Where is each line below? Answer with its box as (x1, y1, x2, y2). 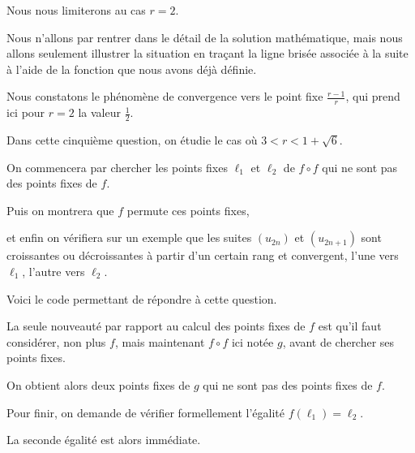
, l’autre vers (22, 263, 85, 279)
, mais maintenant (114, 333, 205, 350)
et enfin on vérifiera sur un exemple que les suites (6, 229, 252, 246)
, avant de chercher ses (282, 333, 395, 350)
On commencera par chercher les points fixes (6, 158, 228, 175)
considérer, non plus (6, 333, 106, 350)
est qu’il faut (318, 317, 382, 334)
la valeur (78, 104, 121, 121)
